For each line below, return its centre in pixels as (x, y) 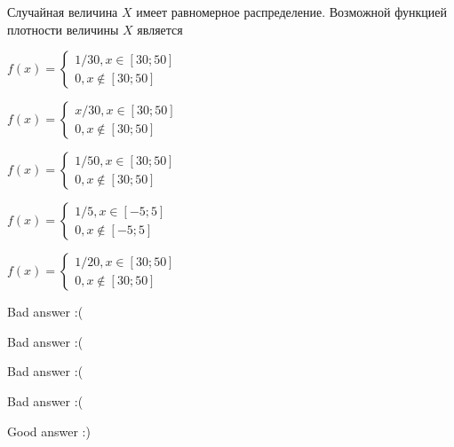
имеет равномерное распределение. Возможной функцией (291, 12)
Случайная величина (63, 12)
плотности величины (63, 29)
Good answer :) (49, 431)
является (160, 29)
